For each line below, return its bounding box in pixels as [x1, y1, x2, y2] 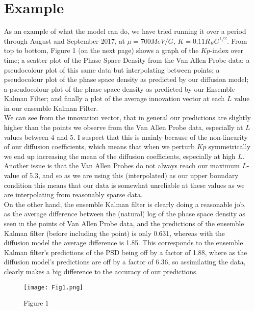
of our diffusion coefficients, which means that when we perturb [4, 141, 195, 152]
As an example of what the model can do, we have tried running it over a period [4, 26, 246, 36]
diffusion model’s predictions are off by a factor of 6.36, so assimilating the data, [4, 257, 246, 267]
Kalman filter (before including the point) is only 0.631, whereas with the [4, 228, 225, 238]
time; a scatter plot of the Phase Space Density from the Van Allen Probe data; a [4, 54, 250, 65]
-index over [210, 45, 244, 55]
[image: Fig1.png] [24, 284, 83, 291]
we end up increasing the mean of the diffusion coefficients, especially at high [4, 151, 236, 161]
